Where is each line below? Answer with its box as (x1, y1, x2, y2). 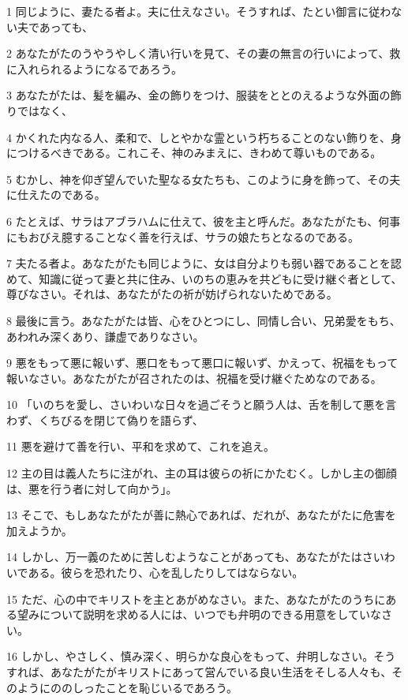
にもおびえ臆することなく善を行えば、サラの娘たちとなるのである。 (6, 228, 360, 245)
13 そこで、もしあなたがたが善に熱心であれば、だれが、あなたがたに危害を (6, 507, 396, 523)
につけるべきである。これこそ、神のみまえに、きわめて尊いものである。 (6, 144, 382, 161)
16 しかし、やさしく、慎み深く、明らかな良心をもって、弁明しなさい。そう (6, 648, 396, 664)
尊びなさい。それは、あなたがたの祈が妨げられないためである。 (6, 286, 338, 302)
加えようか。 (6, 522, 73, 538)
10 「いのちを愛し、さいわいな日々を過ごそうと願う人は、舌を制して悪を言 (6, 396, 397, 413)
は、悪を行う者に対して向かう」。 (6, 480, 178, 496)
